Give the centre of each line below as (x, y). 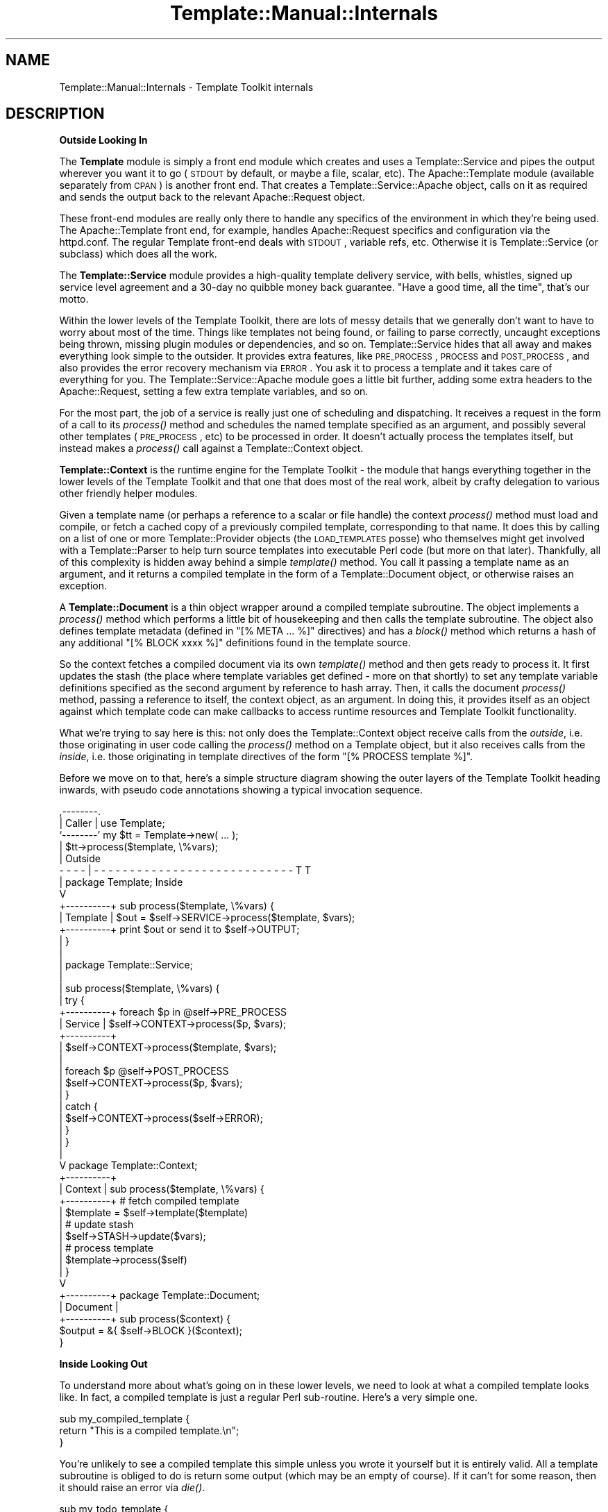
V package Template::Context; (128, 1166)
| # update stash (96, 1225)
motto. (74, 299)
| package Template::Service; (126, 965)
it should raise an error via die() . (132, 1488)
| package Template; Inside (121, 882)
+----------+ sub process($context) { (145, 1319)
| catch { (78, 1107)
